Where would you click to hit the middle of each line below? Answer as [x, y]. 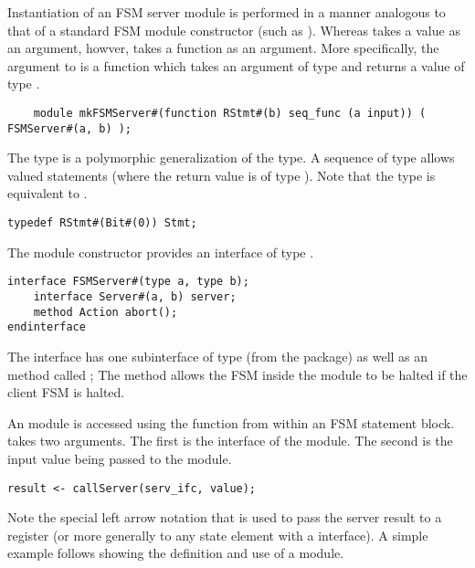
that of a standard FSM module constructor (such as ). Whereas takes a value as [234, 30]
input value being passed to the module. [120, 458]
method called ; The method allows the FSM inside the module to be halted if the [237, 374]
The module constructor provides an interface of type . [161, 252]
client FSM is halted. [66, 392]
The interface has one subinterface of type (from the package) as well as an [218, 356]
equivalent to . [47, 193]
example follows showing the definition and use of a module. [176, 553]
